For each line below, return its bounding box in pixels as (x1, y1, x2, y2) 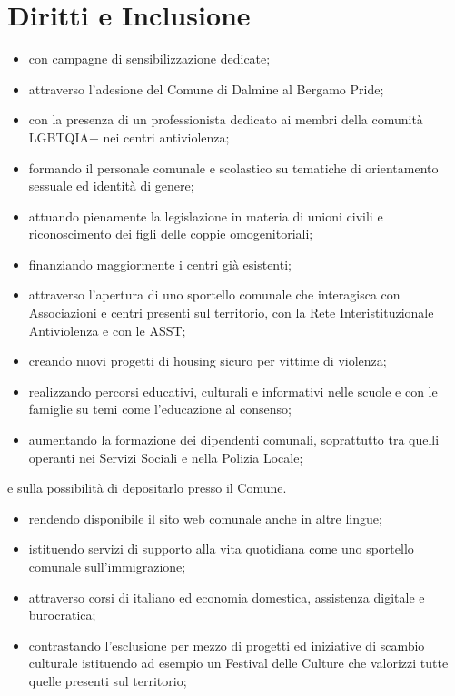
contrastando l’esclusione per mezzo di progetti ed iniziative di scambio (28, 635, 425, 654)
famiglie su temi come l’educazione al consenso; (28, 399, 292, 418)
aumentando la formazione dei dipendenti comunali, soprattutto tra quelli (28, 430, 440, 449)
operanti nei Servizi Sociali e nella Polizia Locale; (28, 447, 303, 466)
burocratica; (28, 605, 96, 624)
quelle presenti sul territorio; (28, 671, 187, 690)
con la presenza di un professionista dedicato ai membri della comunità (28, 110, 423, 129)
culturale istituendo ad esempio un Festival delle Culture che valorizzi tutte (28, 653, 449, 672)
